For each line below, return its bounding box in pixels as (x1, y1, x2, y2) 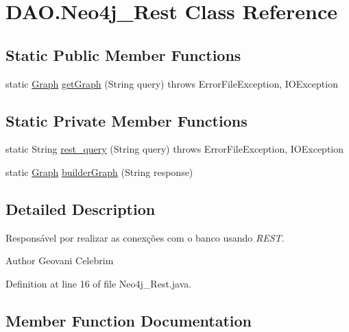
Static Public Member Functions (5, 44, 241, 65)
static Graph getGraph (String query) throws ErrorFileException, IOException (5, 76, 338, 90)
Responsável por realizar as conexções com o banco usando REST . (5, 230, 285, 244)
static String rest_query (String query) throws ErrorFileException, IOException (5, 142, 344, 156)
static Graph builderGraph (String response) (5, 164, 193, 179)
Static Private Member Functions (5, 110, 248, 131)
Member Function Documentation (5, 309, 252, 331)
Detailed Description (5, 198, 156, 219)
